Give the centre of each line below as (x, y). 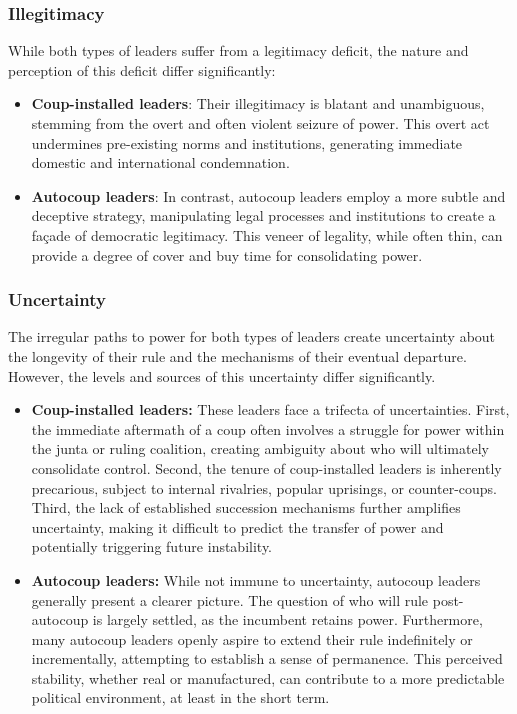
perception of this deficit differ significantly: (142, 69)
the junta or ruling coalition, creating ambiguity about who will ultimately (260, 448)
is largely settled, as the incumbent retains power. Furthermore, (287, 619)
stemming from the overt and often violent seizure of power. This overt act (260, 123)
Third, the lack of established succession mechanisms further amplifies (246, 507)
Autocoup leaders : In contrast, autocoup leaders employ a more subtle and (268, 195)
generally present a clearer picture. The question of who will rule (230, 599)
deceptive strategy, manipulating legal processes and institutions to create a (263, 215)
